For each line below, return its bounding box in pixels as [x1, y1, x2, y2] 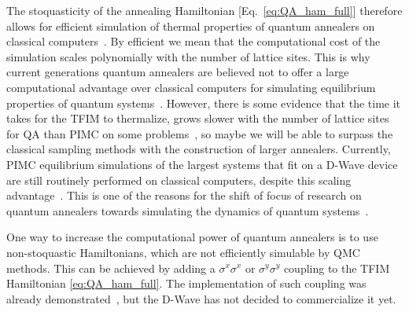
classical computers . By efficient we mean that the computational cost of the [6, 33, 381, 50]
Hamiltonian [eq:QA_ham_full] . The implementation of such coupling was [6, 275, 367, 292]
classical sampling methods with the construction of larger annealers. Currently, [6, 141, 391, 157]
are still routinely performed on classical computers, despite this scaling [6, 171, 352, 188]
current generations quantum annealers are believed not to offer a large [6, 64, 349, 80]
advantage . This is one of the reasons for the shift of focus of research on [6, 187, 362, 204]
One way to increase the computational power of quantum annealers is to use [6, 229, 378, 245]
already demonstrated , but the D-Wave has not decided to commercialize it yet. [6, 290, 396, 306]
